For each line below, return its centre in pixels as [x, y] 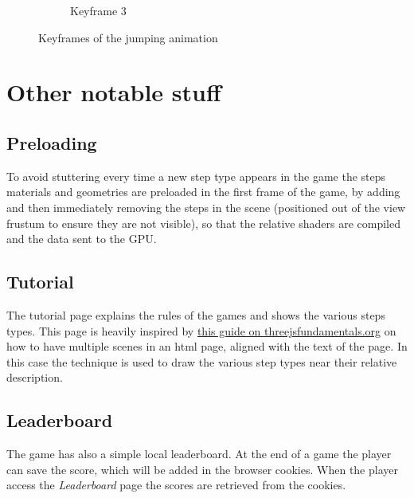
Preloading [52, 142]
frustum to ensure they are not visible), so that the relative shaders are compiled [203, 223]
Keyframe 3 [98, 10]
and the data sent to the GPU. [82, 239]
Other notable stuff [114, 92]
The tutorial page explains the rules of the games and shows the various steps [196, 314]
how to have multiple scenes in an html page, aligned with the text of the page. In [207, 346]
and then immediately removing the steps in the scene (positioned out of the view [206, 207]
